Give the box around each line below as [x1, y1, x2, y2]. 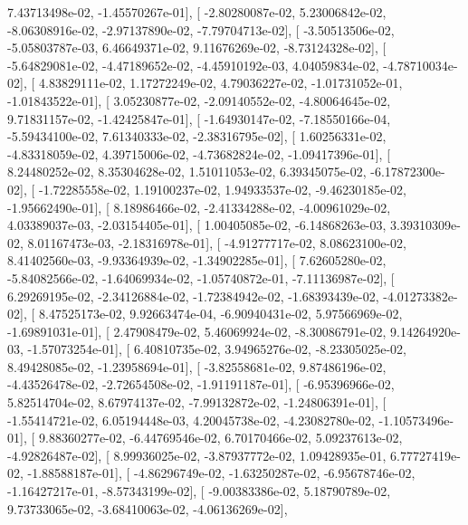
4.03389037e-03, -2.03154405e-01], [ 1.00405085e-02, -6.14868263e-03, [7, 215, 387, 234]
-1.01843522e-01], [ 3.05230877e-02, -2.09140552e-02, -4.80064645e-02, [7, 91, 391, 110]
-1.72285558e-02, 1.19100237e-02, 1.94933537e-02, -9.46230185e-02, [38, 179, 406, 198]
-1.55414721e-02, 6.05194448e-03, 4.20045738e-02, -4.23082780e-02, [7, 410, 375, 429]
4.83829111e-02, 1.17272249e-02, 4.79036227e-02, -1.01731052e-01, [38, 73, 403, 92]
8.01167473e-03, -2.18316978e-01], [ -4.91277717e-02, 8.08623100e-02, [27, 233, 406, 252]
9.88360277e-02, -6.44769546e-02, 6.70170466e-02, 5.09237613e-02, [38, 428, 403, 447]
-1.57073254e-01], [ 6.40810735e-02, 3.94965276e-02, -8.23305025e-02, [27, 339, 406, 358]
